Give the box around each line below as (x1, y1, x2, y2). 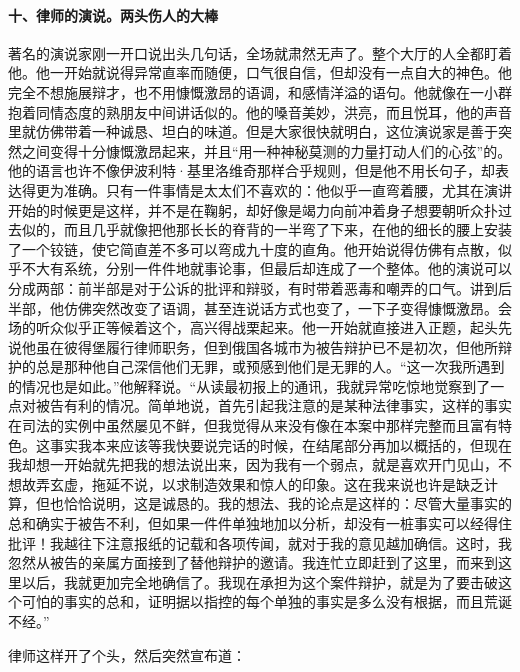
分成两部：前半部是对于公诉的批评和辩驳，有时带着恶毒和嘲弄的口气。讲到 (8, 277, 498, 298)
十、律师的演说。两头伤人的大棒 (8, 4, 218, 25)
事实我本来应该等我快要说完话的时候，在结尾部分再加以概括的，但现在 (49, 434, 512, 455)
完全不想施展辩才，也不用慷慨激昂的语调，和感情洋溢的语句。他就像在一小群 (8, 81, 512, 102)
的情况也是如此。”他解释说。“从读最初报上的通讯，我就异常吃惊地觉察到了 (8, 375, 491, 396)
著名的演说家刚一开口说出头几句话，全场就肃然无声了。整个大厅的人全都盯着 (8, 42, 512, 63)
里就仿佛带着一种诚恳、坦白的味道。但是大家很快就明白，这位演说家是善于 (8, 121, 498, 142)
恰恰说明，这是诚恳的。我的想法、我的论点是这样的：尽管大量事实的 (63, 493, 512, 514)
